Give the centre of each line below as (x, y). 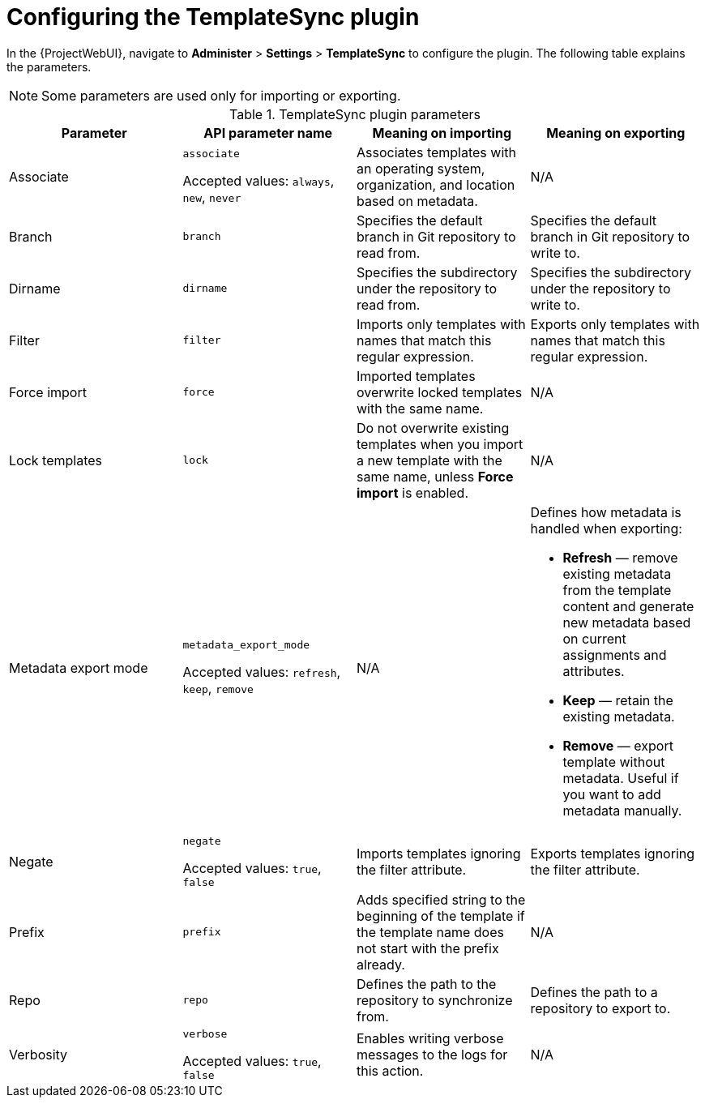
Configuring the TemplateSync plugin (213, 17)
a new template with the (429, 460)
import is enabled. (413, 492)
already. (381, 964)
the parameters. (49, 66)
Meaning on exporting (616, 133)
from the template (617, 590)
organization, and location (436, 184)
